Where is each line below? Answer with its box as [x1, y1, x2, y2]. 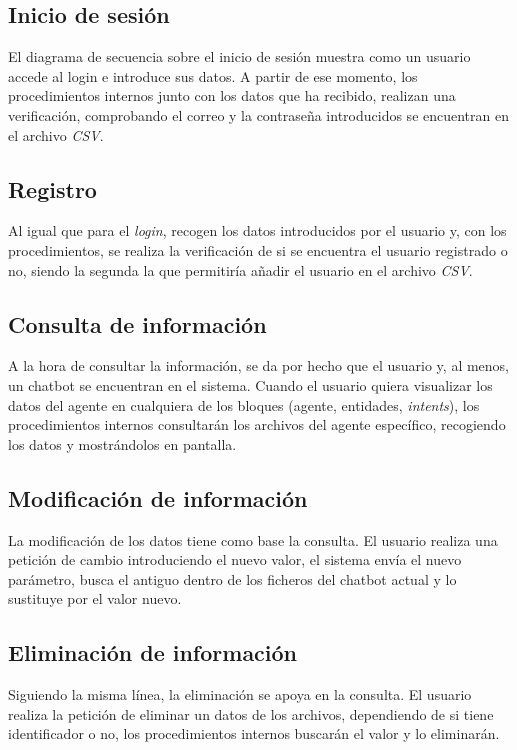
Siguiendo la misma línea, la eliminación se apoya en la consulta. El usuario [8, 684, 472, 705]
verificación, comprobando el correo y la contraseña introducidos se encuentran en [8, 104, 510, 125]
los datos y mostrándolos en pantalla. [8, 433, 237, 454]
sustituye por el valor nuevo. [8, 588, 182, 609]
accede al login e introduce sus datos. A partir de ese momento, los [8, 65, 418, 86]
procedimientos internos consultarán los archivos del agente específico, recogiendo [8, 414, 506, 435]
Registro [8, 173, 97, 204]
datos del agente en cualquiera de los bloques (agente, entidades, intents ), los [8, 394, 480, 415]
